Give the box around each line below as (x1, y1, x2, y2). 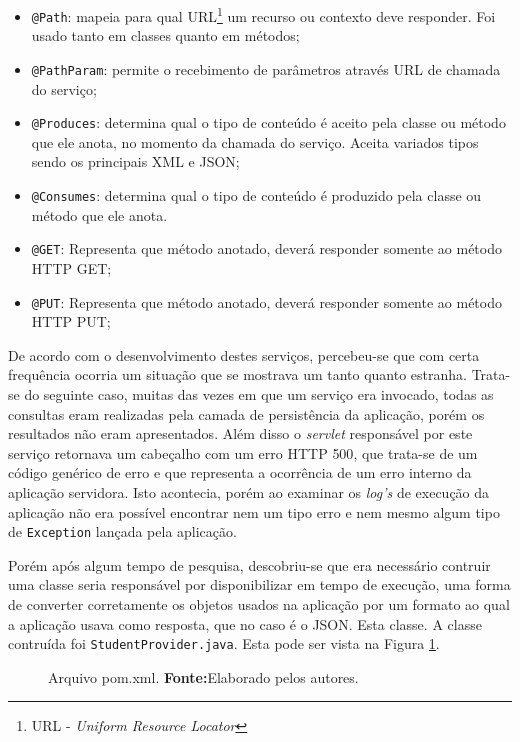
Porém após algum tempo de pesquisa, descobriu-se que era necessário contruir (8, 554, 491, 575)
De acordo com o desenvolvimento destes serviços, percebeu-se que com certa (8, 344, 480, 365)
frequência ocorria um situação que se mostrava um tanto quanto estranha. (8, 364, 467, 385)
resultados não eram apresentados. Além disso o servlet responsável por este (8, 423, 473, 444)
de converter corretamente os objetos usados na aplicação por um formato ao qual (8, 593, 510, 614)
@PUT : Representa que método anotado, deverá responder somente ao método (31, 291, 502, 312)
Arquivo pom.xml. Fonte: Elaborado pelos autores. (48, 666, 359, 687)
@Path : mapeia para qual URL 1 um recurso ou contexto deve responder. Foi (31, 3, 496, 26)
